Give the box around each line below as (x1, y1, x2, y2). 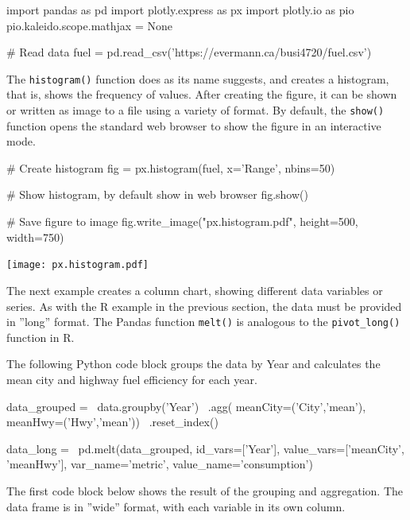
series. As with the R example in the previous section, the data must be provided (6, 297, 402, 314)
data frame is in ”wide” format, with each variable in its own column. (6, 498, 346, 514)
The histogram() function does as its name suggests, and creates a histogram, (6, 70, 389, 87)
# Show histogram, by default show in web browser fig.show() (6, 186, 308, 203)
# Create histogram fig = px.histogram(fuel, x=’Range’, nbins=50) (6, 159, 335, 176)
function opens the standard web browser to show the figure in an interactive (6, 117, 381, 134)
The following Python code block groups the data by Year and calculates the (6, 355, 381, 372)
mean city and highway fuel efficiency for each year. (6, 371, 257, 387)
